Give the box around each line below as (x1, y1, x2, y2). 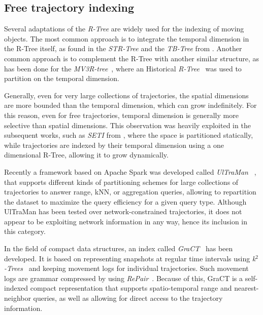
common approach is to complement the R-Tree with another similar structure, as (4, 53, 259, 63)
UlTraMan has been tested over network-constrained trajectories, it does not (4, 206, 242, 217)
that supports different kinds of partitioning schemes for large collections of (4, 176, 239, 187)
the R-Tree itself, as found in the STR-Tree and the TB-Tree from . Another (4, 43, 242, 54)
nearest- (234, 283, 259, 293)
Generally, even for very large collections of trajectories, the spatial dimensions (4, 90, 249, 100)
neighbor (4, 293, 31, 303)
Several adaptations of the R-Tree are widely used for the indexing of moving (4, 23, 244, 34)
